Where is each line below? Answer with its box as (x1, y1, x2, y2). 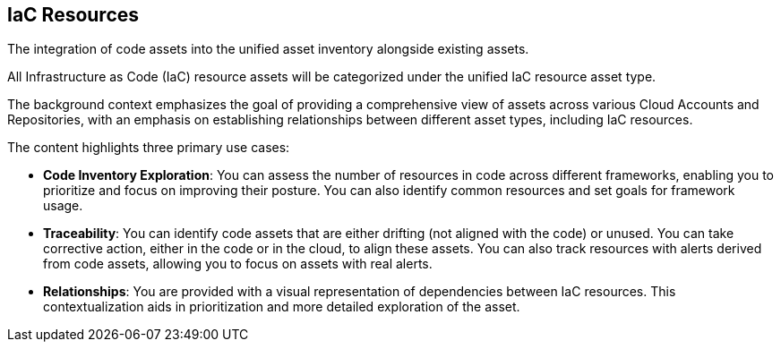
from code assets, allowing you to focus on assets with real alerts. (43, 256, 433, 272)
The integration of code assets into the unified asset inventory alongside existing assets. (7, 41, 529, 57)
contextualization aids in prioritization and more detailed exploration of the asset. (43, 299, 520, 315)
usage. (43, 198, 83, 214)
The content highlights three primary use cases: (7, 140, 290, 156)
